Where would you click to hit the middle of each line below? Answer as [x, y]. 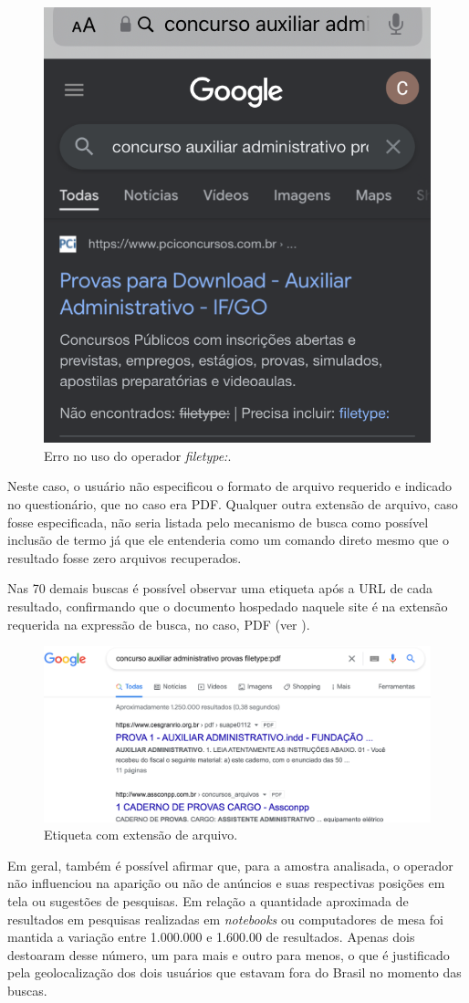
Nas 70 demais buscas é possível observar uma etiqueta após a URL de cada [220, 588]
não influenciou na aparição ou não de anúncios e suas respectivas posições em [226, 883]
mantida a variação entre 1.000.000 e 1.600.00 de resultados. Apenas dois [211, 937]
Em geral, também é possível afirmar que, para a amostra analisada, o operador [230, 865]
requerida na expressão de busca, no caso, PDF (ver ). [159, 624]
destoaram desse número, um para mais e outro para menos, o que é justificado [229, 954]
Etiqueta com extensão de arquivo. [141, 835]
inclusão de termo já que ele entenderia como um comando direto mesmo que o [228, 540]
